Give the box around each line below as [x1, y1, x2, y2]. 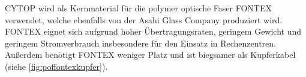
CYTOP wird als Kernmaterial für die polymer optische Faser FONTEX [5, 2, 272, 14]
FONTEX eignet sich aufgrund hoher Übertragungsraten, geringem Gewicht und [5, 25, 302, 38]
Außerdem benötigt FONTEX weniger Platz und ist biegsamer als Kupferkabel [5, 48, 296, 61]
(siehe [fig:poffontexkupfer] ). [5, 60, 108, 72]
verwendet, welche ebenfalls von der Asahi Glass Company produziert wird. [5, 13, 283, 26]
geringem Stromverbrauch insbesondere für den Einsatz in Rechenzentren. [5, 36, 277, 49]
